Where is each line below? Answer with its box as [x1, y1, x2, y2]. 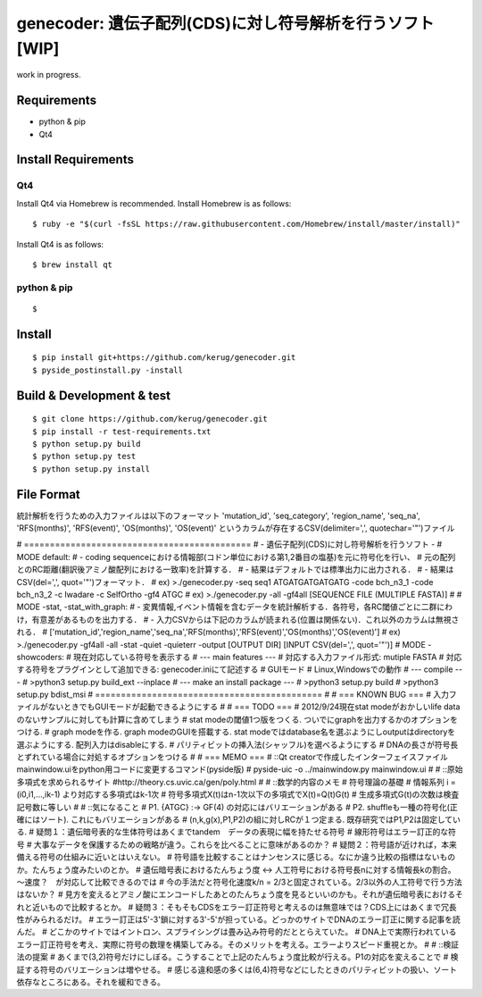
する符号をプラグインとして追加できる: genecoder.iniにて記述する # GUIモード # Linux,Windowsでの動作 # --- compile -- [16, 664, 463, 674]
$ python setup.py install [32, 464, 151, 473]
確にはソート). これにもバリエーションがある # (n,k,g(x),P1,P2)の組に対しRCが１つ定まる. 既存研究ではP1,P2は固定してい [16, 814, 461, 825]
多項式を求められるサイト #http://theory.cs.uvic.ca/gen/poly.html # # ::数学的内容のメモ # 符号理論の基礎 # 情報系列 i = [16, 776, 457, 787]
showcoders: [16, 651, 64, 662]
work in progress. [16, 70, 81, 80]
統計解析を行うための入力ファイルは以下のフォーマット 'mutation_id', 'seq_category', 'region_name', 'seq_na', [16, 510, 420, 521]
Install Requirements [16, 152, 134, 167]
